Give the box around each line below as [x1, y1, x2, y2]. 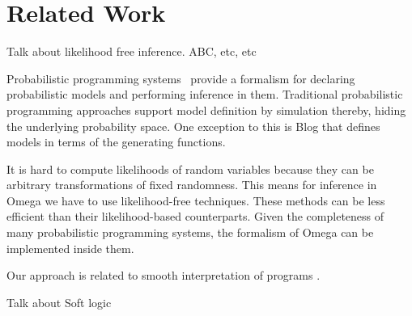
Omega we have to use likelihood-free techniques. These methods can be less [6, 192, 385, 209]
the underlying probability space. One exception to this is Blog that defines [6, 117, 380, 134]
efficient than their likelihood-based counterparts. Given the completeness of [6, 208, 384, 225]
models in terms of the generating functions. [6, 133, 226, 150]
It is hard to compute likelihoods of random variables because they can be [6, 160, 374, 177]
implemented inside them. [6, 239, 134, 256]
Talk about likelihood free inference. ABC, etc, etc [6, 43, 257, 60]
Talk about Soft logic [6, 293, 112, 310]
